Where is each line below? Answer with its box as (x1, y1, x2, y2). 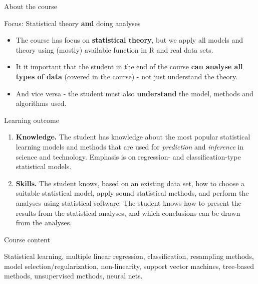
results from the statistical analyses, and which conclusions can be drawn (16, 207, 240, 218)
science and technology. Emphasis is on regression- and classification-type (16, 151, 241, 162)
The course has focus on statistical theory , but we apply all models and (16, 35, 243, 45)
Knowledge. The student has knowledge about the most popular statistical (16, 131, 250, 142)
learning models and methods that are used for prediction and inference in (16, 141, 244, 152)
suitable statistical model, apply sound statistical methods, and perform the (16, 188, 249, 198)
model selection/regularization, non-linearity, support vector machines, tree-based (4, 260, 254, 271)
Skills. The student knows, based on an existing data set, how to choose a (16, 178, 245, 188)
